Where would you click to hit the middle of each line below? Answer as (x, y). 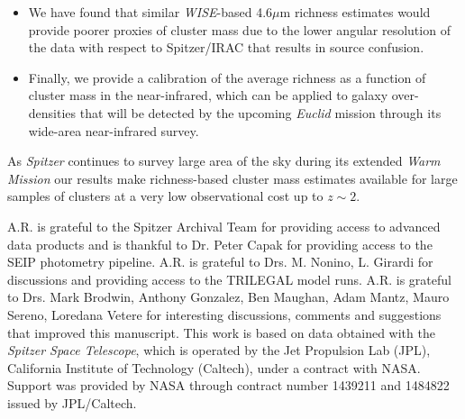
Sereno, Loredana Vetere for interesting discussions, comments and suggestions (224, 314)
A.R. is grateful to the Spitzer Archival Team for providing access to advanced (224, 226)
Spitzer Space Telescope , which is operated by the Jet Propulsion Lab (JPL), (219, 350)
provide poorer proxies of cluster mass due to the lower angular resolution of (239, 29)
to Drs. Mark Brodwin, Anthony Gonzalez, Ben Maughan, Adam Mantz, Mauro (228, 297)
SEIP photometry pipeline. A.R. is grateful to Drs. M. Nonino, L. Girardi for (220, 262)
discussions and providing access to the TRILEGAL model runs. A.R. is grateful (229, 279)
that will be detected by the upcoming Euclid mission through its (260, 112)
